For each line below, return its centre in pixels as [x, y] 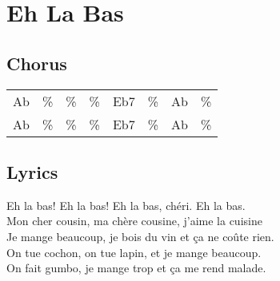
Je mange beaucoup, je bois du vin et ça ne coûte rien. [140, 236]
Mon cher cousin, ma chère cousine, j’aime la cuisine [134, 221]
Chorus [37, 63]
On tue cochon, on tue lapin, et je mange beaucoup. [134, 252]
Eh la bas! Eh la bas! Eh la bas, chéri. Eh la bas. [126, 205]
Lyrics [32, 171]
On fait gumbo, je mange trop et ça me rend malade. [136, 268]
